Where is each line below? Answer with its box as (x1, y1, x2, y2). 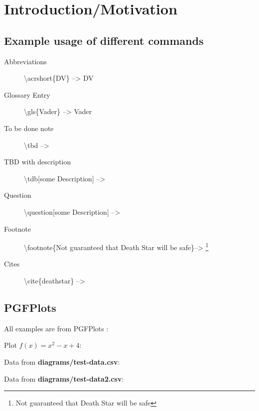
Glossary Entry (4, 89, 50, 100)
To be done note (4, 123, 54, 133)
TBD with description (4, 156, 71, 167)
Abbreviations (4, 56, 47, 66)
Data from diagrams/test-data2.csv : (4, 373, 124, 384)
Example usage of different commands (4, 32, 204, 48)
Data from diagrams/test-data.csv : (4, 356, 120, 367)
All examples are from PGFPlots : (4, 323, 109, 333)
